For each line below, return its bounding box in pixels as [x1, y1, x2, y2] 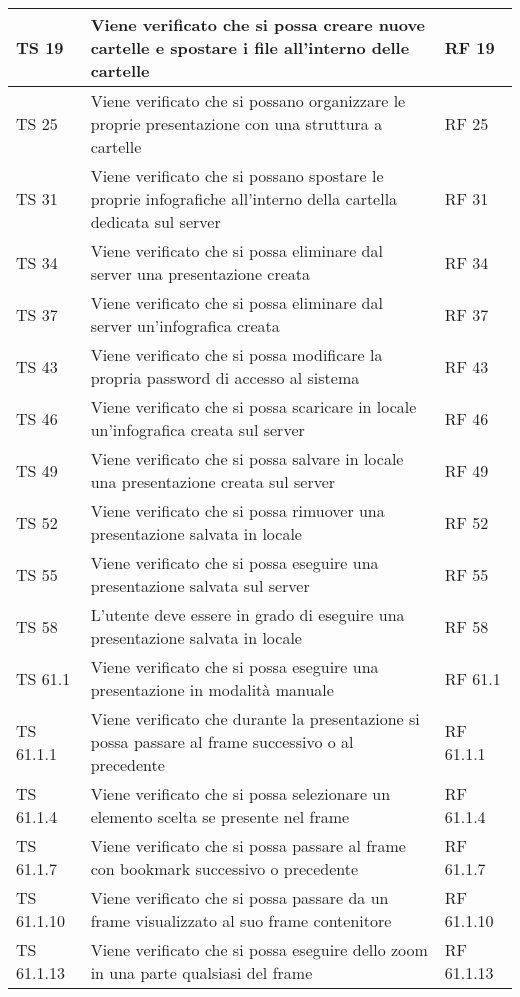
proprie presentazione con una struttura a [90, 112, 383, 135]
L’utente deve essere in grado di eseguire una [90, 603, 405, 626]
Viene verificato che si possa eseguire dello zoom [90, 938, 428, 961]
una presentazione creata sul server [90, 470, 336, 493]
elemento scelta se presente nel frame [90, 805, 350, 828]
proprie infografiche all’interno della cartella [90, 187, 398, 210]
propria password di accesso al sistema [90, 366, 360, 389]
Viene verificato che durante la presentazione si [90, 707, 420, 730]
